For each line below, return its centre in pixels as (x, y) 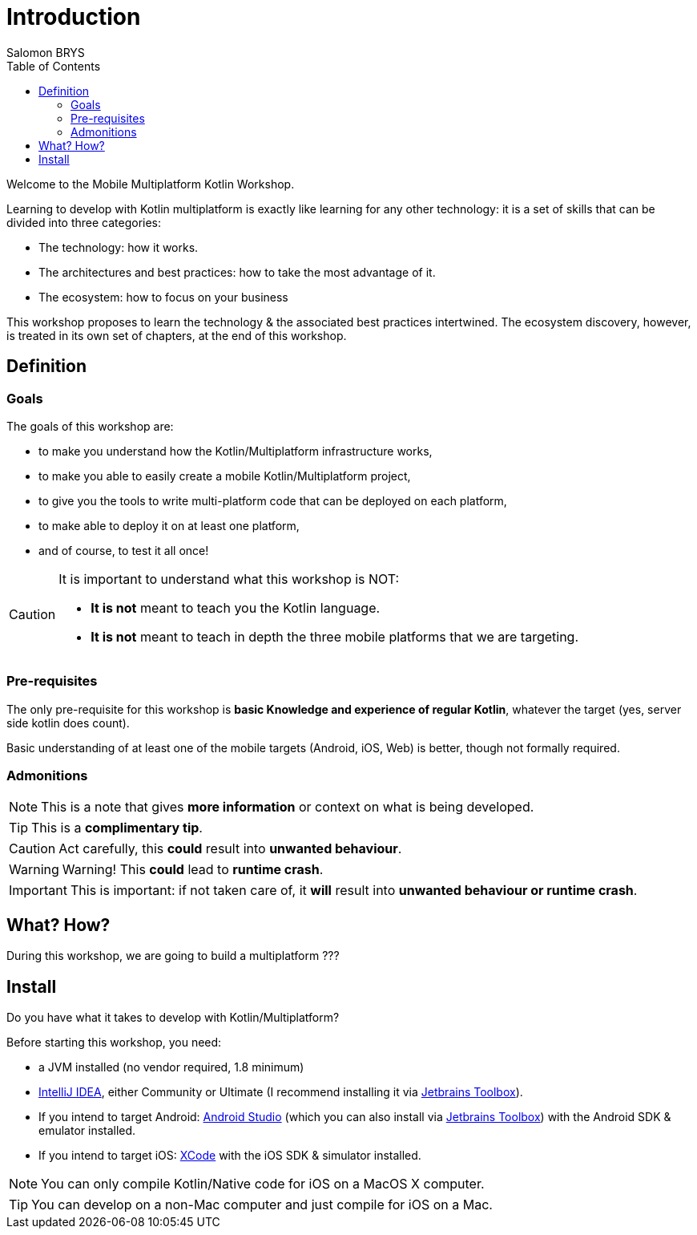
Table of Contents (54, 66)
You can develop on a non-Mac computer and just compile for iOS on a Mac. (262, 1205)
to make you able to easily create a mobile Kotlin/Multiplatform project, (225, 476)
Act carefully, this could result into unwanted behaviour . (230, 849)
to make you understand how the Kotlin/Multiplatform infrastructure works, (236, 451)
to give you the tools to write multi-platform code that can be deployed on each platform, (273, 500)
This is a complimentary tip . (117, 828)
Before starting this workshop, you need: (114, 1043)
